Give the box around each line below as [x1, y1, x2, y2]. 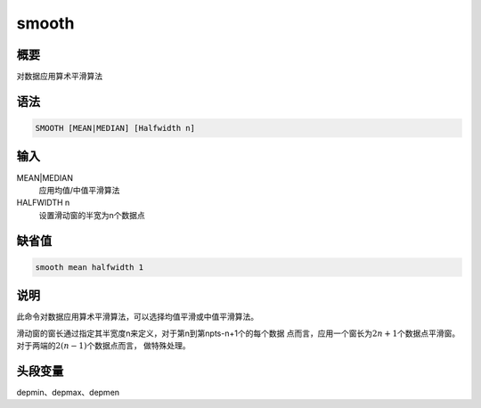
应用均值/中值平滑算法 [38, 184, 120, 195]
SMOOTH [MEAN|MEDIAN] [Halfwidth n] [35, 123, 196, 134]
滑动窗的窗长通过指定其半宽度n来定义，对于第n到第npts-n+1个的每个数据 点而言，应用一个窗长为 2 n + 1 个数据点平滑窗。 [16, 328, 461, 339]
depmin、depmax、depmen [16, 387, 120, 397]
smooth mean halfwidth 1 [35, 262, 144, 272]
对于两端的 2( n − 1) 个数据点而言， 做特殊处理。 [16, 340, 191, 351]
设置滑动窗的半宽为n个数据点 [38, 209, 146, 220]
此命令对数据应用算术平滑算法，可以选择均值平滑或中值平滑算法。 [16, 312, 258, 322]
